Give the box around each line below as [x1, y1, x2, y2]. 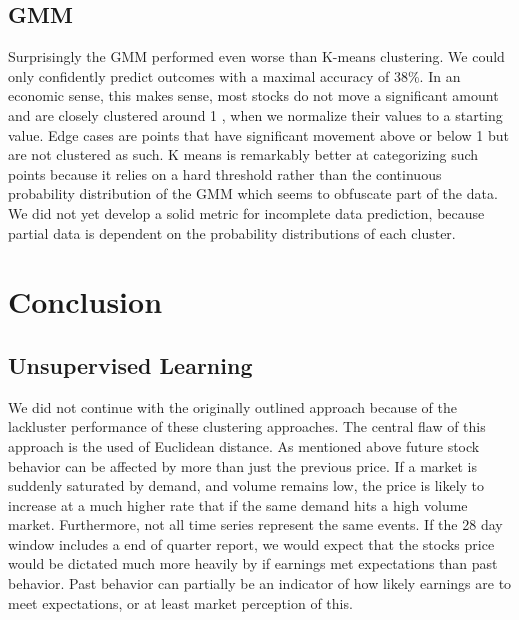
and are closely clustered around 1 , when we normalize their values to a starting [8, 104, 503, 125]
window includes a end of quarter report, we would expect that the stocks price [8, 533, 495, 554]
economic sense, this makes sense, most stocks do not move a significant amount [8, 85, 499, 106]
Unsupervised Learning [8, 349, 253, 380]
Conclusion [8, 281, 163, 322]
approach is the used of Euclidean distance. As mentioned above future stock [8, 435, 480, 456]
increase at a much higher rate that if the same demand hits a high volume [8, 494, 468, 515]
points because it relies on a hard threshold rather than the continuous [8, 163, 442, 184]
